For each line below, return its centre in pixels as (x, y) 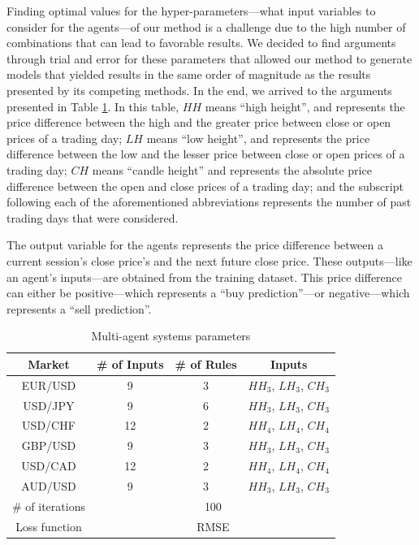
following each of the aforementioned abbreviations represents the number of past (209, 202)
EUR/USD (49, 385)
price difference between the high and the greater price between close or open (199, 122)
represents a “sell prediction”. (79, 308)
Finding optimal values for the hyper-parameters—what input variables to (191, 11)
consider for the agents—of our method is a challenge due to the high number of (206, 26)
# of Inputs (130, 363)
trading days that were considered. (93, 217)
